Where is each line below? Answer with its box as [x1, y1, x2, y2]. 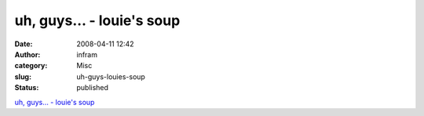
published [76, 83, 109, 92]
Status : [14, 83, 39, 92]
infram [76, 49, 98, 59]
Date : [14, 39, 33, 49]
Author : [14, 49, 41, 59]
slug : [14, 71, 31, 82]
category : [14, 61, 48, 71]
